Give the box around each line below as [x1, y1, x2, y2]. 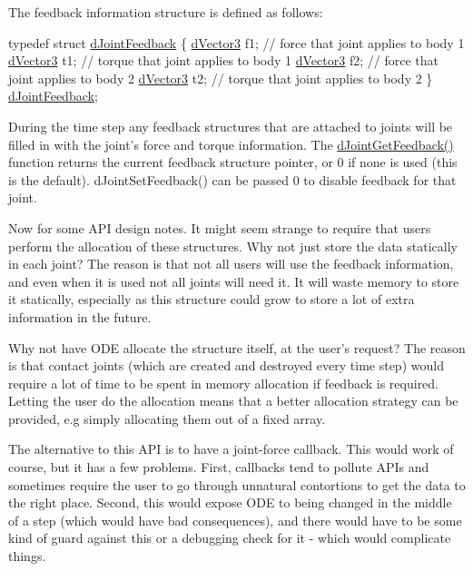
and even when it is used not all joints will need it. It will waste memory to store [8, 271, 459, 290]
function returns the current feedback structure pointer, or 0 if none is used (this [8, 153, 458, 172]
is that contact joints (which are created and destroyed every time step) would [8, 356, 444, 375]
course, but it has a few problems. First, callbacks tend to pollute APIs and [8, 458, 429, 477]
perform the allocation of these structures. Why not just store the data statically [8, 236, 458, 255]
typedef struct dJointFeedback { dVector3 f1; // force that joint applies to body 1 [8, 33, 465, 52]
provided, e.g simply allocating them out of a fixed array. [8, 409, 326, 428]
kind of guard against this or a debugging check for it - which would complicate [8, 528, 451, 547]
